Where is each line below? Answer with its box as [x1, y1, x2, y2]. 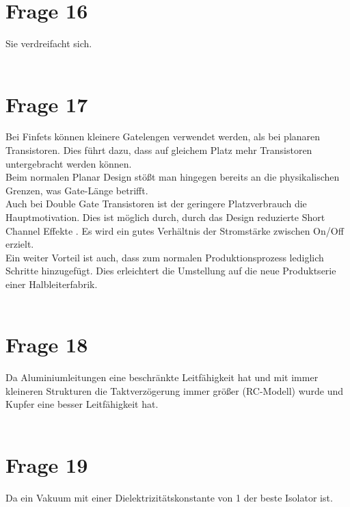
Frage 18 [5, 330, 88, 359]
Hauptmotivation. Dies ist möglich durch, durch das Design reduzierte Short [5, 210, 325, 224]
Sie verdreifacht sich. [5, 36, 92, 51]
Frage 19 [5, 450, 88, 478]
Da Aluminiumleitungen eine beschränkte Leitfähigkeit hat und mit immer [5, 370, 319, 385]
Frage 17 [5, 90, 88, 118]
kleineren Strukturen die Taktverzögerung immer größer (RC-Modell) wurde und [5, 383, 344, 398]
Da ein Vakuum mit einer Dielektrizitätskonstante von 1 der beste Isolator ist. [5, 490, 333, 504]
